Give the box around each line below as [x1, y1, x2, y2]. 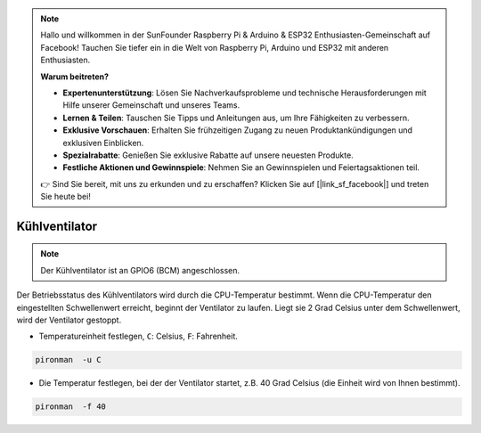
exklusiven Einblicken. [62, 137, 144, 148]
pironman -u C [35, 355, 102, 365]
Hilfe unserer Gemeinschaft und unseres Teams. [62, 100, 240, 110]
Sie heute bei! [40, 192, 91, 202]
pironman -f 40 [35, 402, 107, 412]
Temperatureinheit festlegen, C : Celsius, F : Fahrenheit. [38, 331, 238, 342]
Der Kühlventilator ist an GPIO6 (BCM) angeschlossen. [40, 265, 240, 275]
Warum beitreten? [40, 71, 110, 82]
